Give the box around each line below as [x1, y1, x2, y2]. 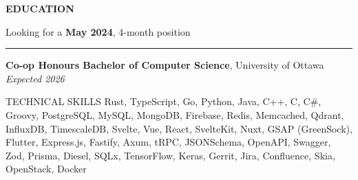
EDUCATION [6, 1, 74, 15]
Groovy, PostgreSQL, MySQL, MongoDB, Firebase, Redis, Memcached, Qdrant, [6, 107, 344, 122]
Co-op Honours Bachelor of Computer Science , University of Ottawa [6, 58, 324, 72]
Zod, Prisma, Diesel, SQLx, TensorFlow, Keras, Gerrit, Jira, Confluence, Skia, [6, 148, 335, 162]
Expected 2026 [6, 71, 65, 85]
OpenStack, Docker [6, 161, 87, 176]
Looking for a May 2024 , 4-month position [6, 24, 191, 38]
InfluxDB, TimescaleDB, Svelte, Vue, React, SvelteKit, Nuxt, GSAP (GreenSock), [6, 121, 352, 135]
